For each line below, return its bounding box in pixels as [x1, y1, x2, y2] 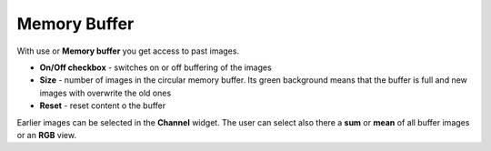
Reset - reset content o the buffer [39, 100, 166, 111]
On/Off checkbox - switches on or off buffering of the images [39, 62, 272, 73]
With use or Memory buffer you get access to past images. [16, 45, 240, 56]
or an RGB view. [16, 129, 77, 140]
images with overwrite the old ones [39, 87, 172, 98]
